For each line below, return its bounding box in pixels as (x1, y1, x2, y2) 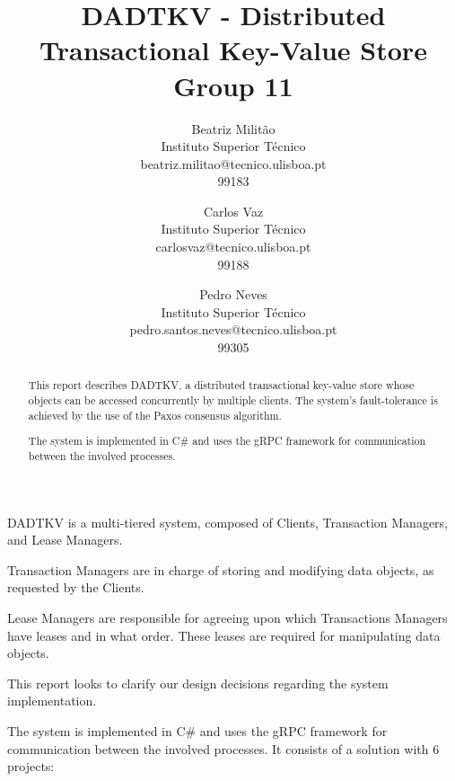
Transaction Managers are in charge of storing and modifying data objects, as (7, 560, 434, 579)
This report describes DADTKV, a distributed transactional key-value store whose (28, 377, 415, 393)
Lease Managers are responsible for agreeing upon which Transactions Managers (7, 608, 448, 626)
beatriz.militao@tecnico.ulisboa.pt (140, 154, 327, 173)
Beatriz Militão (191, 119, 276, 138)
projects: (7, 757, 55, 776)
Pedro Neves (199, 285, 267, 304)
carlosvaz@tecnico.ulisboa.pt (155, 237, 311, 256)
